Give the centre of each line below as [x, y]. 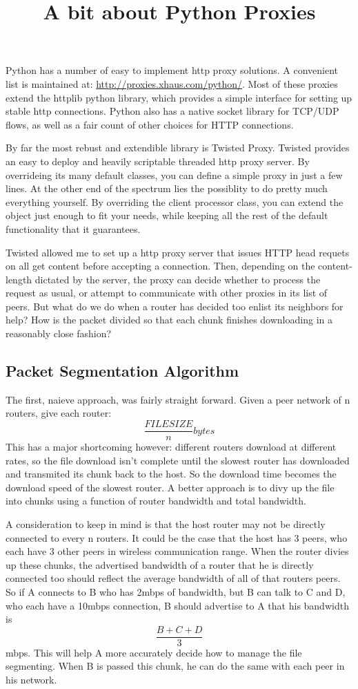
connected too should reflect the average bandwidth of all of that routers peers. [173, 578]
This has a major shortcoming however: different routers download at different [171, 447]
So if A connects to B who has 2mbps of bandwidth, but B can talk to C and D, [176, 592]
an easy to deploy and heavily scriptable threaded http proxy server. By [158, 161]
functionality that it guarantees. [73, 228]
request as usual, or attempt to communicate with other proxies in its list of [167, 293]
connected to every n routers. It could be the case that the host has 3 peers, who [177, 537]
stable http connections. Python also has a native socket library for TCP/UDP [172, 111]
